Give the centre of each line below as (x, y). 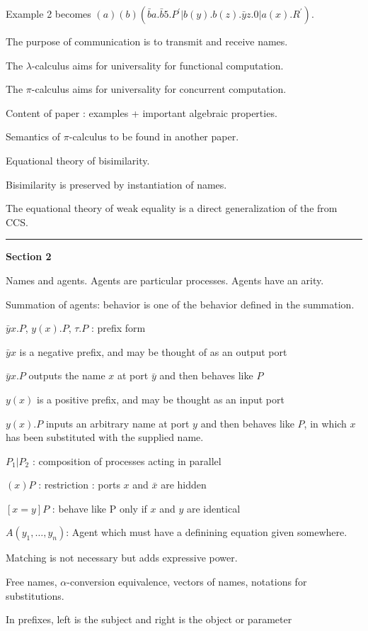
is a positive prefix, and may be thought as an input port (161, 399)
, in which (325, 423)
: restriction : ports (79, 485)
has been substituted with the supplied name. (105, 437)
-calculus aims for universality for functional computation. (157, 65)
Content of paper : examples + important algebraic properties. (142, 112)
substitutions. (35, 595)
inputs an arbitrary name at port (117, 423)
